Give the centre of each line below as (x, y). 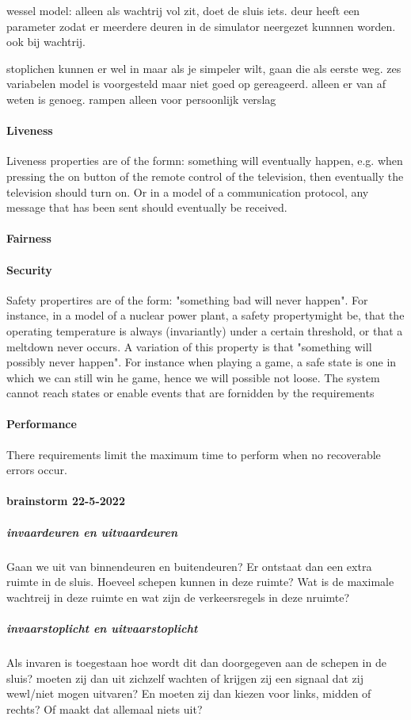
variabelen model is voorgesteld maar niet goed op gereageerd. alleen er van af (196, 84)
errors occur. (37, 470)
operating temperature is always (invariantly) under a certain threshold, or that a (205, 330)
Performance (42, 424)
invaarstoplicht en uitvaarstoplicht (102, 628)
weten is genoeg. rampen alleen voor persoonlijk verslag (141, 99)
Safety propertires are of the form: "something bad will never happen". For (187, 299)
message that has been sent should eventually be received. (147, 207)
